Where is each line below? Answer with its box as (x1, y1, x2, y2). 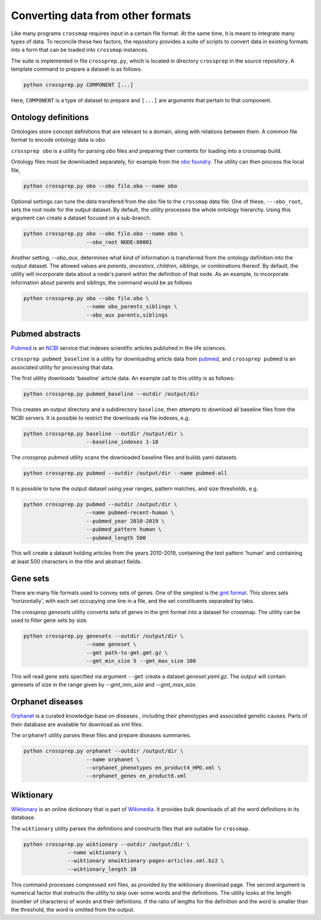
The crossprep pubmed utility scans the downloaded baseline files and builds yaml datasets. (11, 453, 238, 461)
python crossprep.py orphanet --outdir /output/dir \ (23, 747, 184, 755)
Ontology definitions (11, 112, 89, 122)
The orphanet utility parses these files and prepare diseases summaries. (11, 732, 191, 739)
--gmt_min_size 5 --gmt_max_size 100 (86, 658, 196, 665)
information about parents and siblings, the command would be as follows (11, 278, 193, 286)
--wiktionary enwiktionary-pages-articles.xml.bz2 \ (67, 858, 225, 864)
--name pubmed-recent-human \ (86, 509, 175, 516)
